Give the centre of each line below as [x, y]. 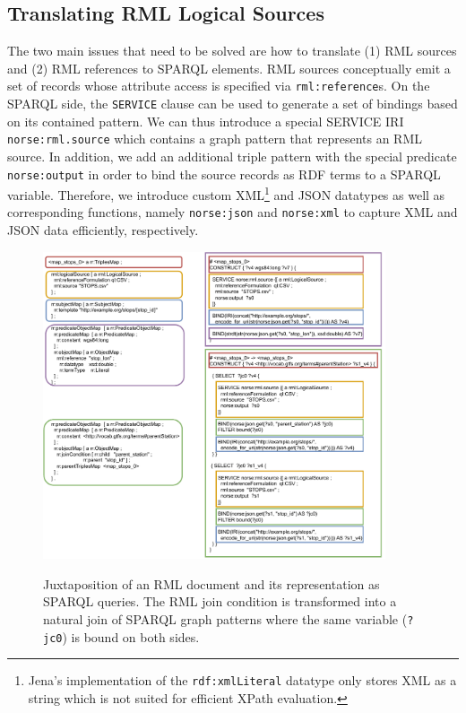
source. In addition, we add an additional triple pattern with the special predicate [232, 156]
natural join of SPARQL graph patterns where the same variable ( [225, 618]
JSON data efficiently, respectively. [103, 230]
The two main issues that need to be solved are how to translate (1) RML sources [232, 51]
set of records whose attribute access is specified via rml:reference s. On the [219, 86]
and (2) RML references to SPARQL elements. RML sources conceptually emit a [229, 68]
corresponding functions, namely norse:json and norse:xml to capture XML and [233, 212]
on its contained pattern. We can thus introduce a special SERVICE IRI [206, 121]
